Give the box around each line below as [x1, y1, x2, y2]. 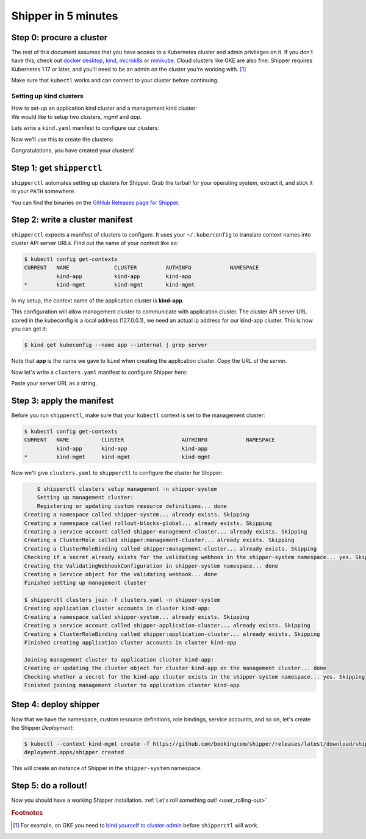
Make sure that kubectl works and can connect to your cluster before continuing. [11, 77, 219, 84]
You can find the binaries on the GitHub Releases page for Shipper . [11, 199, 180, 206]
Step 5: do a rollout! [11, 780, 88, 791]
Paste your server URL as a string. [11, 379, 98, 387]
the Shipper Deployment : [11, 724, 74, 731]
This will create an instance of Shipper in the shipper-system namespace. [11, 765, 203, 772]
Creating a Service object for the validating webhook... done [24, 571, 218, 577]
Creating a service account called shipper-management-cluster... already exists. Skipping [24, 528, 307, 535]
